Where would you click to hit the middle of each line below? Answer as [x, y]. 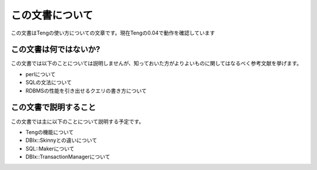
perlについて [41, 74]
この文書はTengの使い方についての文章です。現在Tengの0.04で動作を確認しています [113, 33]
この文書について [52, 15]
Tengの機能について [50, 132]
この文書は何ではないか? [55, 50]
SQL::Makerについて [50, 148]
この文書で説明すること [53, 108]
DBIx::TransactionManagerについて [68, 157]
